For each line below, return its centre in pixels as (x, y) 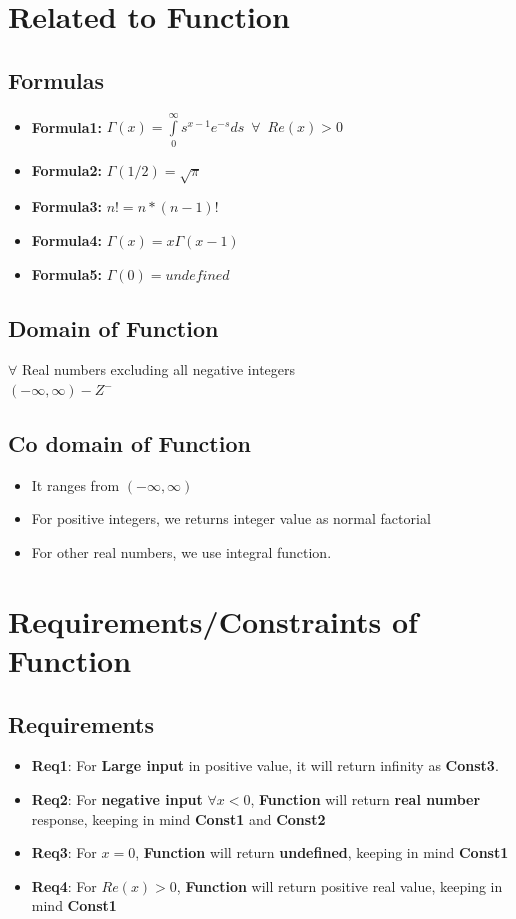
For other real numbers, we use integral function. (181, 552)
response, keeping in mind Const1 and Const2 (178, 818)
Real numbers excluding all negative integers (158, 369)
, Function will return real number (365, 798)
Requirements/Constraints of (213, 620)
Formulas (56, 79)
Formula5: (66, 273)
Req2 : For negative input (117, 798)
